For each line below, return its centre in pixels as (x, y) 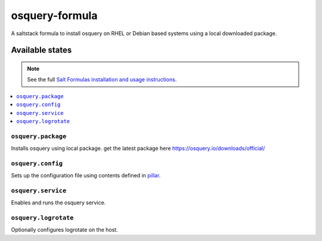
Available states (41, 50)
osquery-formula (54, 15)
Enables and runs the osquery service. (58, 203)
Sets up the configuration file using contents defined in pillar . (86, 176)
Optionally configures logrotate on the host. (65, 230)
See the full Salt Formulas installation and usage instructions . (102, 80)
